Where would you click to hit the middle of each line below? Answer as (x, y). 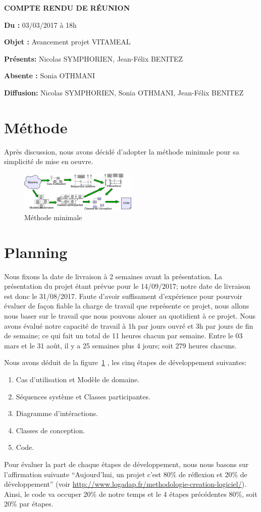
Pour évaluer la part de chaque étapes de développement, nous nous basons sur (126, 464)
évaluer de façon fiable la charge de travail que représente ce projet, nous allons (127, 306)
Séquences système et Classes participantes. (83, 396)
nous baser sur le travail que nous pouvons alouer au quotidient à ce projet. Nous (130, 316)
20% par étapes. (29, 504)
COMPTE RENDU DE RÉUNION (67, 8)
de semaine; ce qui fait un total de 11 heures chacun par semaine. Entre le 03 (123, 336)
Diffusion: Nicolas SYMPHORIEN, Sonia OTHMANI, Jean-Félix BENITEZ (124, 92)
